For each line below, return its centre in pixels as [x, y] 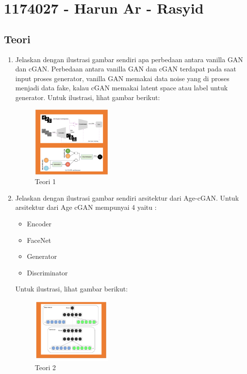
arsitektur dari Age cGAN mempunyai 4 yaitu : [86, 207]
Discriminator [47, 272]
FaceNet [39, 240]
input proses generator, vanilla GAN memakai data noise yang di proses [122, 78]
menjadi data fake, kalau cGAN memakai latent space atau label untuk [122, 88]
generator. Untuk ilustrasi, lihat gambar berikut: [88, 97]
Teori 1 [45, 181]
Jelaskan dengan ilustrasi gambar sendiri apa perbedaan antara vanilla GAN [129, 59]
